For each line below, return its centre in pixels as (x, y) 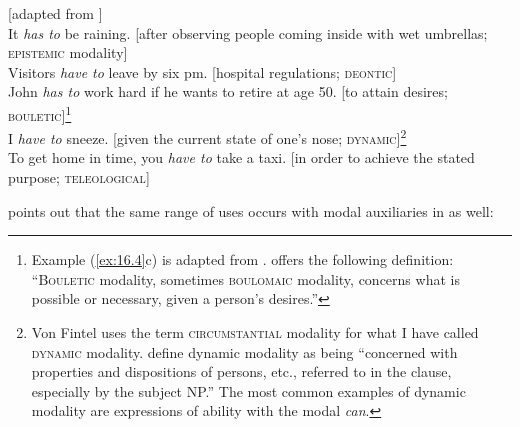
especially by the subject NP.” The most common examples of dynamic (248, 390)
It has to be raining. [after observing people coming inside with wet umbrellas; (248, 32)
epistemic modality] (68, 52)
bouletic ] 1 (40, 113)
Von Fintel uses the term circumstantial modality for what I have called (255, 332)
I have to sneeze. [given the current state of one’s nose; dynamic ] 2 (207, 136)
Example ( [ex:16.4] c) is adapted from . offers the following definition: (242, 259)
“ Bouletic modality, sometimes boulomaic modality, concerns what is (245, 278)
